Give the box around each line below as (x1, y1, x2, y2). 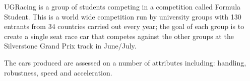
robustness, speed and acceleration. (4, 67, 112, 77)
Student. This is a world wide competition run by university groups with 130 (4, 11, 241, 21)
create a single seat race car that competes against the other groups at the (4, 30, 234, 41)
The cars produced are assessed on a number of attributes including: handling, (4, 57, 246, 67)
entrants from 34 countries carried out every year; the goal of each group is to (4, 21, 244, 31)
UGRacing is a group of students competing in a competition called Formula (4, 1, 241, 11)
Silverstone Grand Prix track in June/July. (4, 40, 137, 51)
